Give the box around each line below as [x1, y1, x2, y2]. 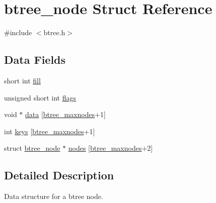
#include [4, 27, 32, 38]
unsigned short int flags [4, 92, 77, 103]
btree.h [43, 27, 65, 38]
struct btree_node [4, 143, 60, 153]
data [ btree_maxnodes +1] [25, 109, 106, 120]
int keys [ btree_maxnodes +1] [4, 126, 95, 136]
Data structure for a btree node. [4, 191, 103, 201]
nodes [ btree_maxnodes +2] [68, 143, 153, 153]
